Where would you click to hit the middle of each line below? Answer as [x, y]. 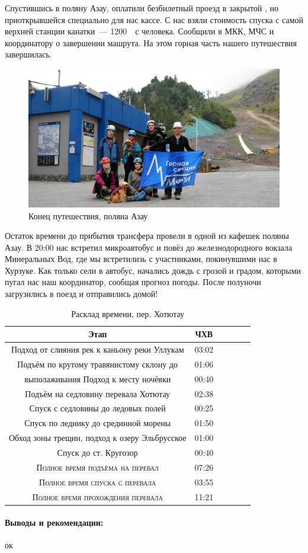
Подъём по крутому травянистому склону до [98, 364]
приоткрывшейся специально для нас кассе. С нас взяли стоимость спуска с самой [154, 19]
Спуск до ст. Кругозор [97, 452]
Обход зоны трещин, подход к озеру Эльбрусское [98, 438]
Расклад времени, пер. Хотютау [128, 313]
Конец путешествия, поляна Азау [88, 215]
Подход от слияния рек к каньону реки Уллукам [97, 349]
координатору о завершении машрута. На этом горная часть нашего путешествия [151, 42]
